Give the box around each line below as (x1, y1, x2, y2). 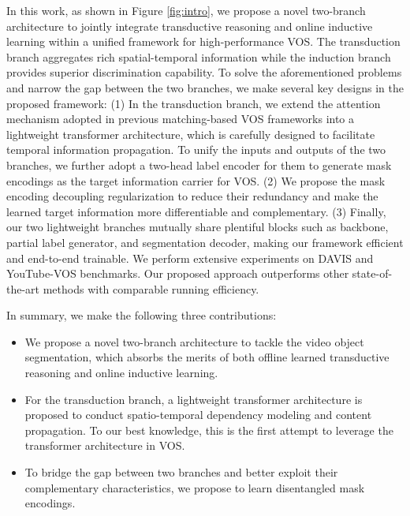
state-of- (352, 265, 393, 282)
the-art (6, 280, 40, 297)
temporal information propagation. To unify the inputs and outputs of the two (6, 141, 386, 158)
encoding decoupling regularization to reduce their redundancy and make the (6, 188, 378, 204)
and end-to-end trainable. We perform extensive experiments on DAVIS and (6, 249, 374, 266)
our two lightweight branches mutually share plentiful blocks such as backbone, (6, 219, 389, 235)
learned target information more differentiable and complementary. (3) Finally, (6, 203, 386, 219)
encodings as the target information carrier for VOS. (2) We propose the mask (6, 172, 386, 189)
